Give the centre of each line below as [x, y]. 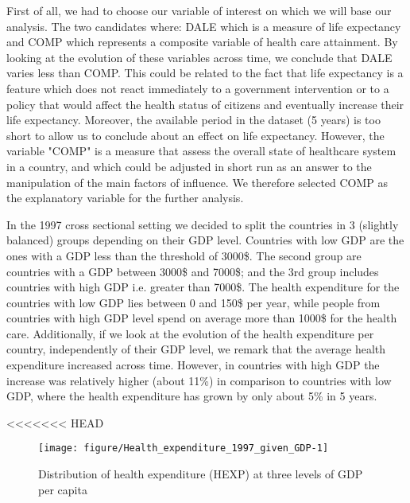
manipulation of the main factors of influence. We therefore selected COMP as [197, 182]
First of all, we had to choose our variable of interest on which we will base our [199, 10]
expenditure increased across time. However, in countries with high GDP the [193, 365]
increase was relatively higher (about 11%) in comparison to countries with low [199, 380]
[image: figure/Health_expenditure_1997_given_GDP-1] [184, 448]
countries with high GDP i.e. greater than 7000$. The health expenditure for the [203, 287]
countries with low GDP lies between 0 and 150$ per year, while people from [193, 302]
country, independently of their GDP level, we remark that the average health [196, 349]
